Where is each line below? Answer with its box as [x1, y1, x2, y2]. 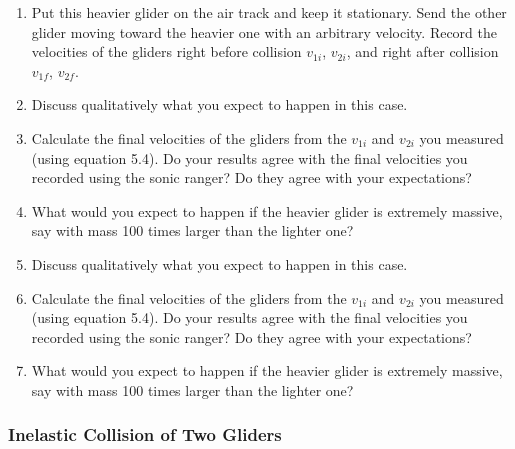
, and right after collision [346, 41, 499, 62]
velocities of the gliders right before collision [31, 41, 302, 62]
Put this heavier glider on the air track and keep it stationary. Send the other [31, 2, 507, 22]
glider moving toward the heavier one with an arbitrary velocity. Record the [31, 21, 498, 42]
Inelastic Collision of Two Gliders [8, 422, 282, 447]
